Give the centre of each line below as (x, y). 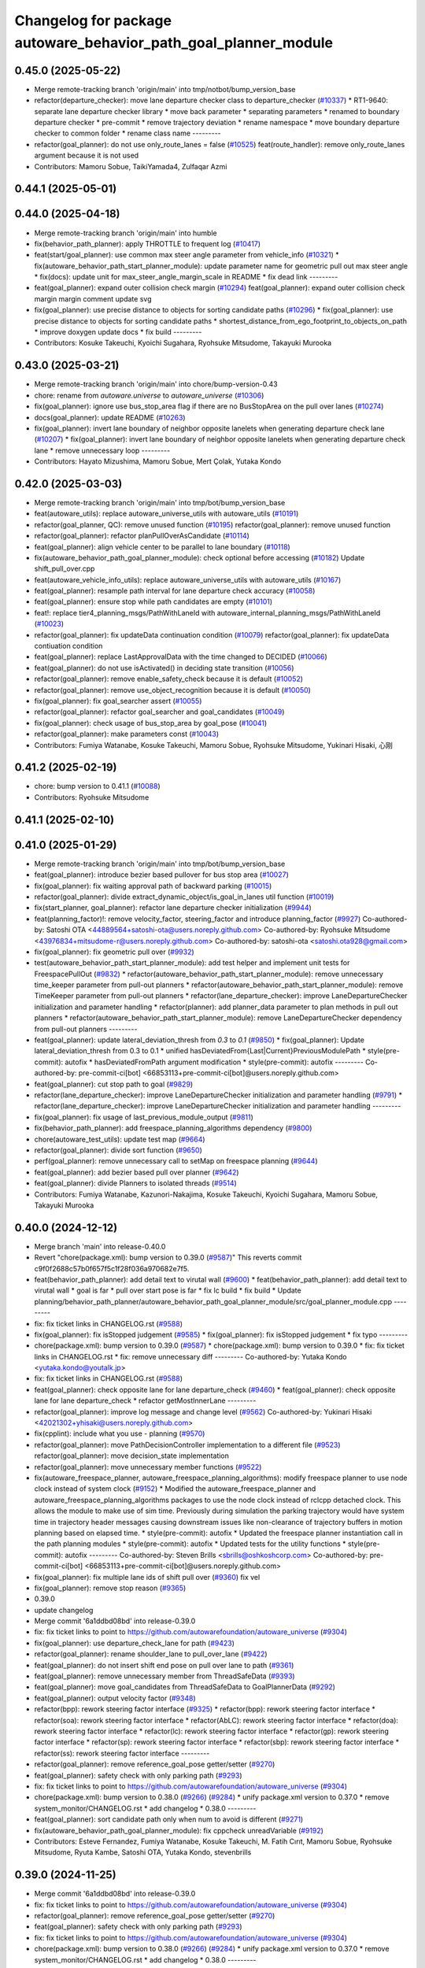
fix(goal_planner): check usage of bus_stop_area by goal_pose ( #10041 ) (151, 723)
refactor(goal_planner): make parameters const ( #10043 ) (127, 734)
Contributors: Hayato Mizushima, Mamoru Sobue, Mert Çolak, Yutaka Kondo (158, 461)
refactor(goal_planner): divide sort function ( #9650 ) (118, 1150)
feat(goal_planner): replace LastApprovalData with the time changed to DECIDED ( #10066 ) (181, 657)
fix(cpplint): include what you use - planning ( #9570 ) (120, 1433)
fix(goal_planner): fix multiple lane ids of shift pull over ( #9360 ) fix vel (147, 1577)
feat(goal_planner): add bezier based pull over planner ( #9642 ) (137, 1172)
